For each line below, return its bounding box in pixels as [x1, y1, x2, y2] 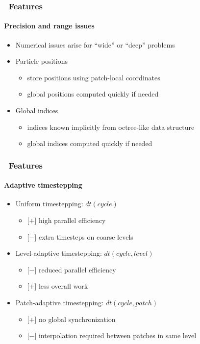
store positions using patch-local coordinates [27, 72, 160, 82]
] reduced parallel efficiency [34, 264, 116, 274]
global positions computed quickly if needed [27, 89, 159, 99]
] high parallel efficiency [34, 215, 106, 225]
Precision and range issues [4, 21, 95, 31]
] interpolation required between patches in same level [34, 330, 197, 341]
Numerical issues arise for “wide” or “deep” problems [15, 39, 175, 49]
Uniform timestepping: [15, 198, 83, 209]
